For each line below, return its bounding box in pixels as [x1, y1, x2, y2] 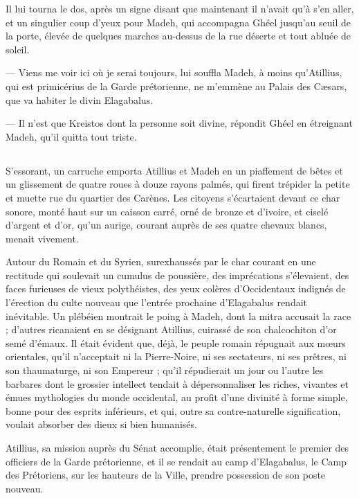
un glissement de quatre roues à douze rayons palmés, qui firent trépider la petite [6, 177, 350, 191]
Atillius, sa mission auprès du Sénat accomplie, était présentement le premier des [6, 441, 349, 455]
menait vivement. [6, 231, 79, 245]
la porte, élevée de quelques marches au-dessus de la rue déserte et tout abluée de [6, 28, 351, 43]
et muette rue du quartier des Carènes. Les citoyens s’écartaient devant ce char [6, 190, 340, 204]
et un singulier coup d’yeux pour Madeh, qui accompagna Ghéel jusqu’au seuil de [6, 15, 351, 29]
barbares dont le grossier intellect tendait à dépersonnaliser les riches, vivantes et [6, 376, 349, 391]
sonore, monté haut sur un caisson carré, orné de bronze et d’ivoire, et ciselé [6, 204, 329, 218]
